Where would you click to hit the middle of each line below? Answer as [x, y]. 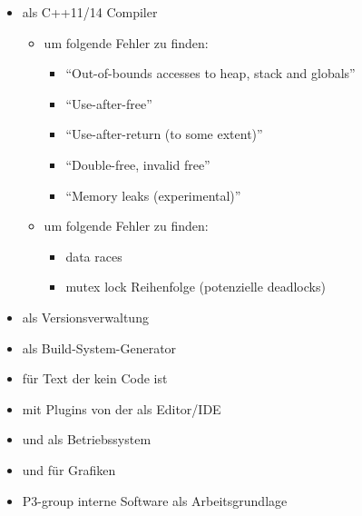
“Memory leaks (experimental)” [153, 195]
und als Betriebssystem [87, 439]
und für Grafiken [69, 469]
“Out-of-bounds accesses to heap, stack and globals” [210, 73]
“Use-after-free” [109, 103]
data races [94, 256]
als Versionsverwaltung [85, 317]
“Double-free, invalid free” [138, 164]
